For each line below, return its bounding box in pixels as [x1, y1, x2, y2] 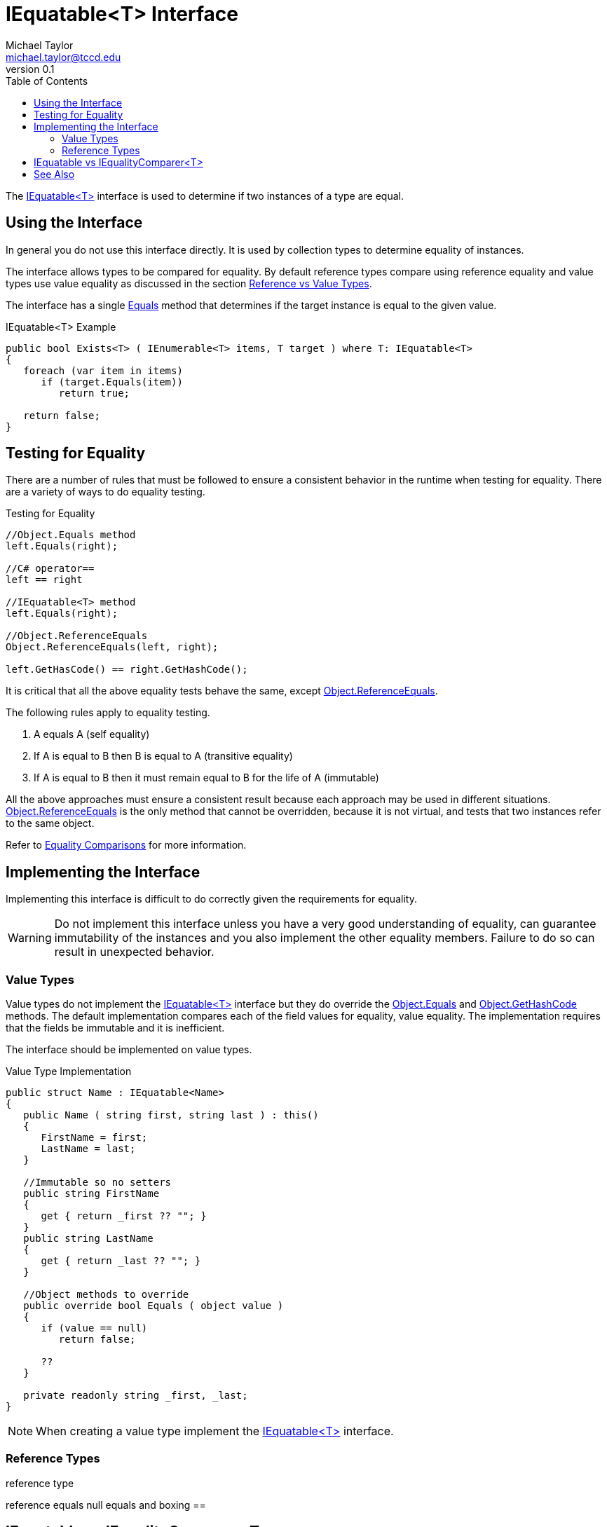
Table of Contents [6, 74, 88, 87]
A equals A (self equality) [34, 728, 150, 741]
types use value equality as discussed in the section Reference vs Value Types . [6, 277, 372, 289]
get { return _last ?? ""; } [41, 1255, 201, 1267]
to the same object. [6, 817, 95, 830]
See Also [34, 167, 75, 180]
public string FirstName [23, 1188, 160, 1200]
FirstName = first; [41, 1132, 148, 1144]
